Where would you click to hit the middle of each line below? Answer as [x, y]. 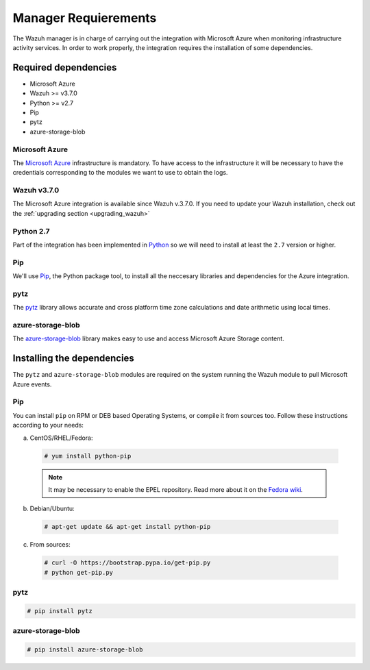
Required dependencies [65, 67]
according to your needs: [48, 425]
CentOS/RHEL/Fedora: [61, 438]
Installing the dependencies [74, 359]
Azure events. [32, 384]
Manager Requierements [85, 18]
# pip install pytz [60, 611]
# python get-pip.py [78, 572]
